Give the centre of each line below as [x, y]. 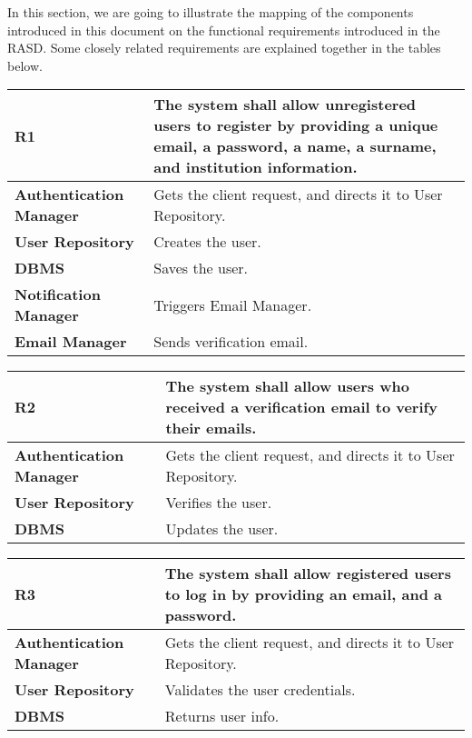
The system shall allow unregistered [285, 105]
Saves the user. [201, 268]
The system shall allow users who [287, 386]
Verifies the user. [219, 503]
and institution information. [256, 167]
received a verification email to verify [301, 407]
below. [25, 65]
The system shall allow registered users [308, 573]
